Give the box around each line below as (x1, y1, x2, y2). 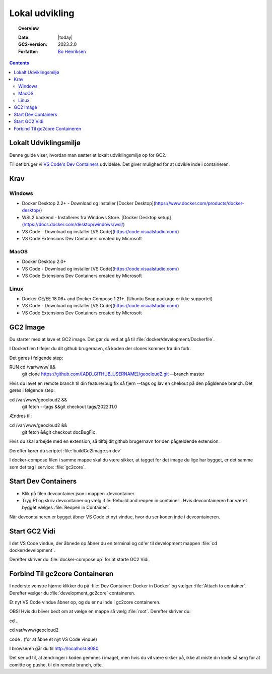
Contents (9, 60, 30, 66)
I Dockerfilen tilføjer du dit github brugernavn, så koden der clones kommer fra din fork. (9, 346, 191, 352)
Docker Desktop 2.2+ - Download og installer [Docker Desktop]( (22, 200, 156, 207)
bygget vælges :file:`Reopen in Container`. (22, 504, 110, 511)
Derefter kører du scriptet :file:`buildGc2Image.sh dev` (9, 447, 122, 453)
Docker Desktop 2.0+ (22, 258, 66, 264)
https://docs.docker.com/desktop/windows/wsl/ (23, 222, 123, 228)
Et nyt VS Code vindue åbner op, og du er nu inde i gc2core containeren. (9, 599, 161, 605)
